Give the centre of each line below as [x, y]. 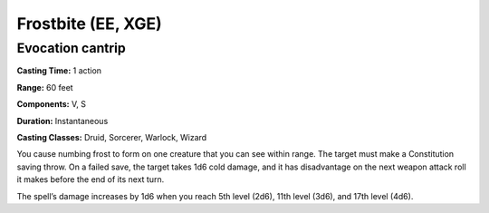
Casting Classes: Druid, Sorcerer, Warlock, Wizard [112, 137]
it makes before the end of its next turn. [91, 179]
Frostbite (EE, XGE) [89, 24]
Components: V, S [51, 104]
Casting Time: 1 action [59, 71]
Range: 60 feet [45, 87]
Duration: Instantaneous [62, 121]
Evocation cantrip [71, 48]
